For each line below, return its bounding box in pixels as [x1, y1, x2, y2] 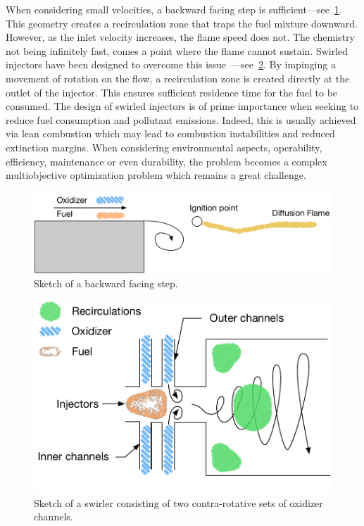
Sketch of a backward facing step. [34, 276, 178, 291]
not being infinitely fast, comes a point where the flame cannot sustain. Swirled [6, 43, 349, 58]
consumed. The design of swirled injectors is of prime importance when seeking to [6, 99, 359, 113]
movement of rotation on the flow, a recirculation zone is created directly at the [6, 70, 350, 85]
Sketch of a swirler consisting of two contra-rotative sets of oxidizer [34, 495, 323, 510]
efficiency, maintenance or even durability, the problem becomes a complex [6, 154, 327, 168]
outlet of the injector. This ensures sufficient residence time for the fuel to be [6, 84, 338, 99]
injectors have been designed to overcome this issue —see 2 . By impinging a [6, 57, 336, 72]
